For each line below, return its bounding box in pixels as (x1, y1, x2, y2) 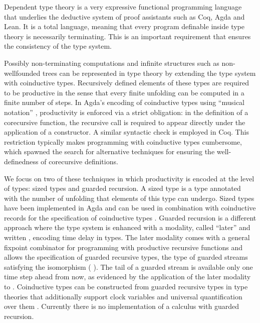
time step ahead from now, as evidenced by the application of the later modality (4, 271, 251, 282)
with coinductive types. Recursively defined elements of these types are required (4, 77, 249, 88)
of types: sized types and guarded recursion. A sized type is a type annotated (4, 183, 241, 193)
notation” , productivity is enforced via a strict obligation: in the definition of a (4, 106, 248, 117)
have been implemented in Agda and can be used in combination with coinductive (4, 202, 256, 213)
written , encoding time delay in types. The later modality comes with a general (4, 232, 250, 243)
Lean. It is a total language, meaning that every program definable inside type (4, 21, 244, 32)
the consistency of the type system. (4, 41, 112, 51)
